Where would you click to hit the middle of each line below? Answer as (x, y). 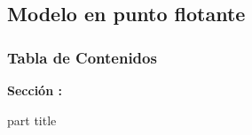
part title (32, 120)
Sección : (35, 90)
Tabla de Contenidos (82, 57)
